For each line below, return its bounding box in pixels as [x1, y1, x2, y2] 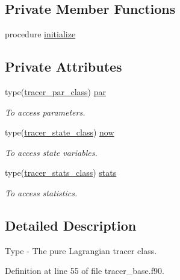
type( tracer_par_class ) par [5, 86, 106, 98]
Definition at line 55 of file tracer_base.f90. [5, 264, 164, 277]
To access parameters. [5, 105, 85, 118]
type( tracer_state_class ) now [5, 126, 114, 138]
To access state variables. [5, 146, 98, 158]
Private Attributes [5, 57, 122, 76]
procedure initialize [5, 28, 76, 40]
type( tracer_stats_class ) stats [5, 166, 117, 179]
